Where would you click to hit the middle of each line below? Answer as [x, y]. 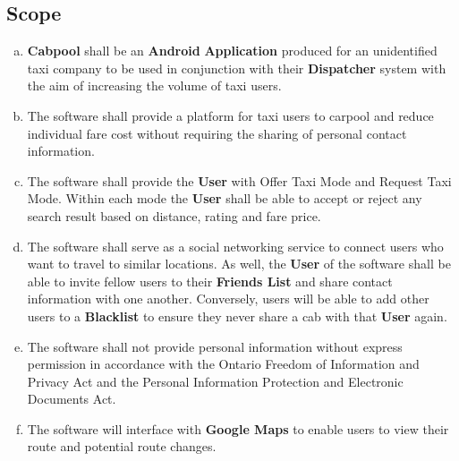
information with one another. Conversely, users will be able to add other [228, 299]
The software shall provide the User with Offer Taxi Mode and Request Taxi [239, 180]
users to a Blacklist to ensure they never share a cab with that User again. [237, 316]
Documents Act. [72, 399]
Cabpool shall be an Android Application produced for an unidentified [232, 51]
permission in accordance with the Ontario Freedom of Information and [223, 364]
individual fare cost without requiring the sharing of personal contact [217, 133]
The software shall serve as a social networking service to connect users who [235, 246]
